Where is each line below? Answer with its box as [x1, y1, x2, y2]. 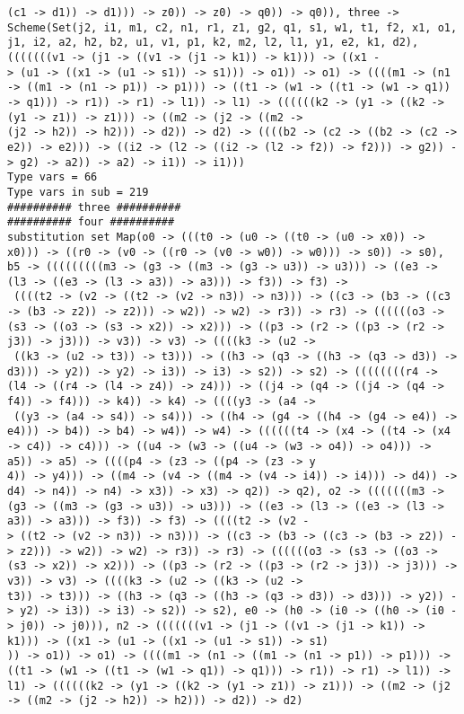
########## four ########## [7, 216, 175, 229]
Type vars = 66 [7, 171, 98, 184]
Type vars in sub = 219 [7, 185, 149, 198]
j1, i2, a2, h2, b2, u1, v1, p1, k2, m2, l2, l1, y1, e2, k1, [7, 36, 387, 49]
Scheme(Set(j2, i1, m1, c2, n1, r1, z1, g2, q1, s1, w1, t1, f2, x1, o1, [7, 21, 458, 34]
